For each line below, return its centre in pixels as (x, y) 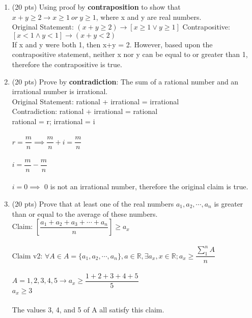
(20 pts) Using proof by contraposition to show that (96, 7)
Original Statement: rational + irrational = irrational (95, 101)
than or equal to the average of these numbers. (85, 213)
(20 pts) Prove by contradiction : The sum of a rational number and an (125, 81)
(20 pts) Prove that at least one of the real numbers (93, 204)
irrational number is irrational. (60, 91)
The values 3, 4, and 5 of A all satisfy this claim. (88, 309)
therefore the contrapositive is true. (67, 64)
